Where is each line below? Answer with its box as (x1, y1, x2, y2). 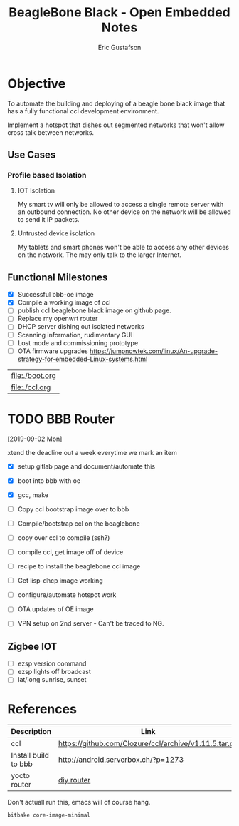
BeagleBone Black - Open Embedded (8, 4, 231, 21)
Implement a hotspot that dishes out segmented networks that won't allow (7, 121, 225, 129)
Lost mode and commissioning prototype (17, 338, 139, 347)
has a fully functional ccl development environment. (7, 106, 159, 115)
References (7, 700, 77, 717)
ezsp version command (17, 659, 87, 668)
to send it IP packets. (17, 215, 80, 224)
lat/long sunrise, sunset (17, 675, 87, 684)
